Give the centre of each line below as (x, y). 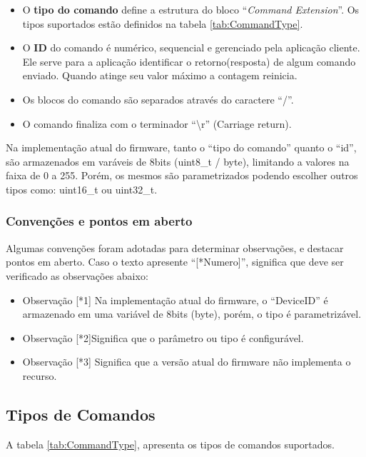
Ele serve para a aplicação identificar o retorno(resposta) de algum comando (189, 61)
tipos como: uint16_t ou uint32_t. (82, 189)
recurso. (40, 375)
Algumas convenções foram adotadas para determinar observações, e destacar (175, 247)
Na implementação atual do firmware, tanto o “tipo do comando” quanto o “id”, (181, 147)
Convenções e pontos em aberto (99, 221)
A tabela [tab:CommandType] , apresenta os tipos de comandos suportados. (170, 444)
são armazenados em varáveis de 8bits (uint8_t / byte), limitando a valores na (178, 161)
